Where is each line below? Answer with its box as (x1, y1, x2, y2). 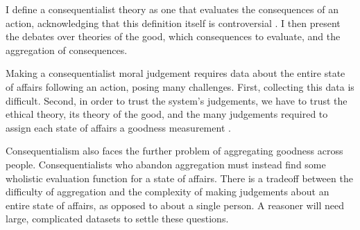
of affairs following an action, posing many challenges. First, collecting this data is (6, 79, 354, 94)
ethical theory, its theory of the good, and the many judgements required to (6, 107, 328, 121)
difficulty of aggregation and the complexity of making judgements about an (6, 184, 329, 199)
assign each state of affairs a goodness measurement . (6, 120, 231, 134)
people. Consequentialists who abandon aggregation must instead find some (6, 157, 326, 171)
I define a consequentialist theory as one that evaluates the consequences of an (6, 2, 338, 16)
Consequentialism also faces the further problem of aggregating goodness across (6, 143, 343, 158)
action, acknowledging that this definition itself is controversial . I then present (6, 15, 341, 30)
